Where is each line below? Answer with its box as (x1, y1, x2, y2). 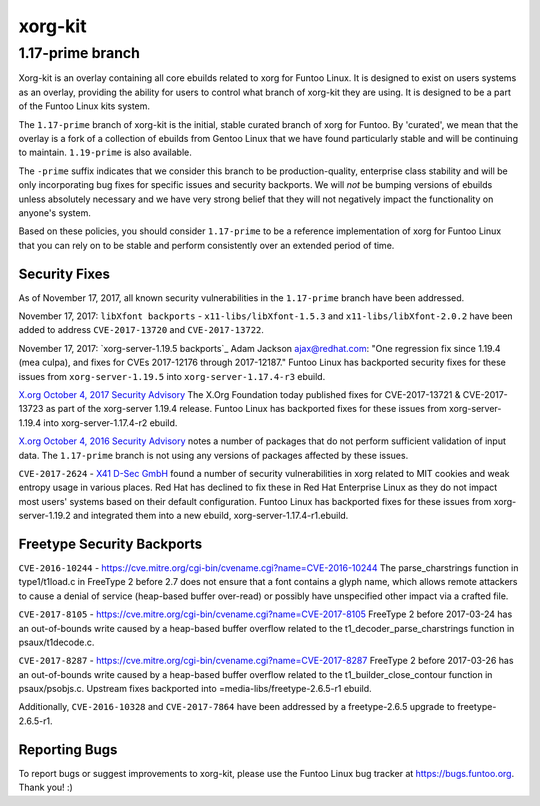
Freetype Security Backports (18, 535, 203, 552)
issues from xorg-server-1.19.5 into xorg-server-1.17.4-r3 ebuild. (18, 370, 326, 382)
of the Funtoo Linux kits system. (18, 100, 150, 112)
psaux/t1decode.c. (18, 636, 95, 648)
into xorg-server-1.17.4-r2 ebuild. (43, 416, 178, 429)
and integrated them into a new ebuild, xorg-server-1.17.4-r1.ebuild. (73, 510, 349, 522)
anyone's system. (18, 206, 92, 219)
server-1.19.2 (18, 510, 72, 522)
